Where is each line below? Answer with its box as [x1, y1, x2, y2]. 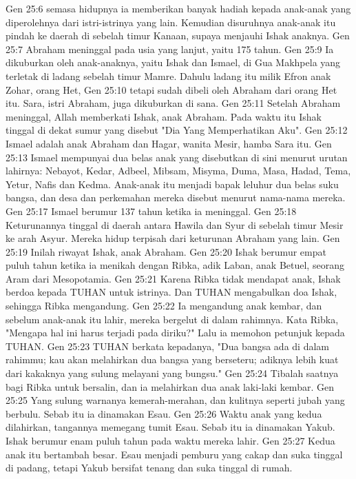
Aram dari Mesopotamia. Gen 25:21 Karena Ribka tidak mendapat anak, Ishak [6, 271, 341, 285]
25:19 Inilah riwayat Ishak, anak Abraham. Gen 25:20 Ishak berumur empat [6, 244, 326, 258]
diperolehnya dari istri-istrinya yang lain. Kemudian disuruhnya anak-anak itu [6, 14, 336, 29]
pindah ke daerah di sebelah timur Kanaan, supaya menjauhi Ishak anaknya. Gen [6, 28, 350, 43]
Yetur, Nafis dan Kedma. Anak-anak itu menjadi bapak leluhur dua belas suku [6, 176, 339, 191]
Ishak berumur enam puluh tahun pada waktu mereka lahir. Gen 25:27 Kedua [6, 434, 335, 447]
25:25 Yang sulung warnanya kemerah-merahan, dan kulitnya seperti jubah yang [6, 393, 345, 407]
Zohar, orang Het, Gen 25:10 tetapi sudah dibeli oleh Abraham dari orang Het [6, 82, 337, 96]
